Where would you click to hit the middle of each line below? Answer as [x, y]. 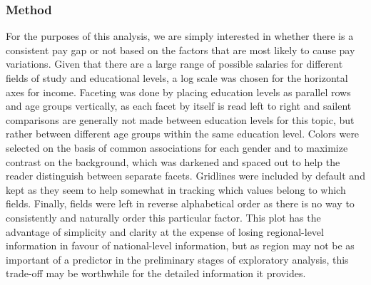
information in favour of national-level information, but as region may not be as [180, 245]
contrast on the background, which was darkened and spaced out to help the [173, 161]
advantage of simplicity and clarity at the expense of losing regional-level [165, 231]
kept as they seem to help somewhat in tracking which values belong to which [176, 189]
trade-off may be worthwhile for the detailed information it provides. [156, 273]
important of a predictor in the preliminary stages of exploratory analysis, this [177, 259]
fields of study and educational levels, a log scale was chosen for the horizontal [177, 78]
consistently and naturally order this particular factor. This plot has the [163, 217]
